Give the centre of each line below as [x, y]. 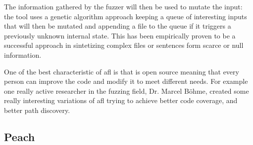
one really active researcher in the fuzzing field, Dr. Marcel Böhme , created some [126, 91]
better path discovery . [37, 110]
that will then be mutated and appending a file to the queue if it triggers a [118, 26]
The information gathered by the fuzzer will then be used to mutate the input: [123, 6]
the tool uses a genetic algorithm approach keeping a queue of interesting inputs [126, 16]
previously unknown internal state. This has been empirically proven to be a [120, 35]
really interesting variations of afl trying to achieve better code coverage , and [121, 100]
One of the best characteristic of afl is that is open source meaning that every [122, 71]
